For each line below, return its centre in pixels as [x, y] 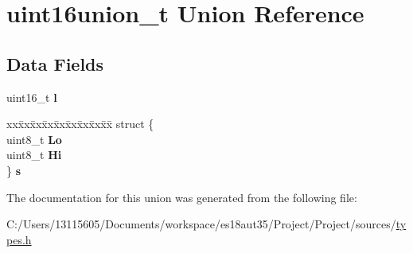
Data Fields [55, 63]
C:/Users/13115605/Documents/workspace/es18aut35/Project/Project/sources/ [201, 224]
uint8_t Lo [34, 139]
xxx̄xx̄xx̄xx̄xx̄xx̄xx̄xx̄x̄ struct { [80, 124]
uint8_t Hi [34, 155]
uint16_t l [32, 97]
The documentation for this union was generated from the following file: [182, 197]
